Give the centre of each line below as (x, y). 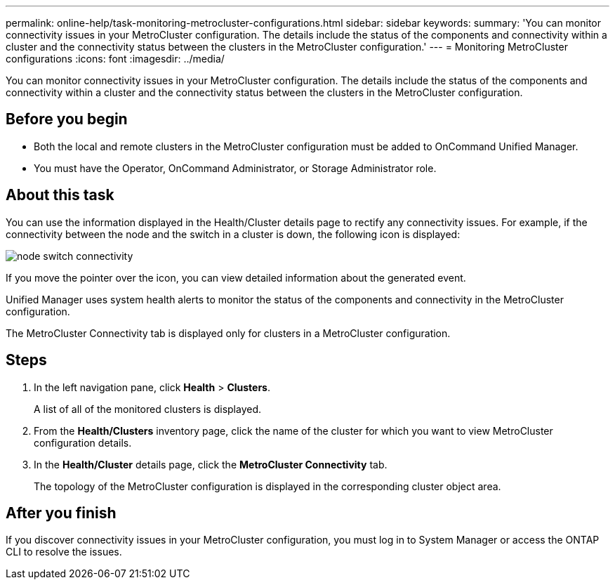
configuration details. (83, 442)
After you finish (61, 513)
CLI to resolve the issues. (64, 552)
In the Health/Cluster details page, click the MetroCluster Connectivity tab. (211, 464)
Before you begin (67, 119)
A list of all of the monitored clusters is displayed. (148, 409)
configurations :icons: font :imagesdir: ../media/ (115, 59)
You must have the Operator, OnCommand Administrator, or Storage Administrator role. (235, 168)
